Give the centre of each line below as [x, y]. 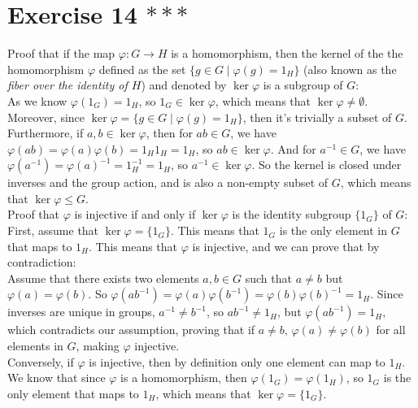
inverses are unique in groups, [81, 312]
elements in [35, 346]
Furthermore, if [46, 133]
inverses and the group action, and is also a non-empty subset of [168, 182]
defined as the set [142, 69]
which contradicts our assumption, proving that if [131, 330]
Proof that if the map [61, 53]
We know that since [57, 378]
